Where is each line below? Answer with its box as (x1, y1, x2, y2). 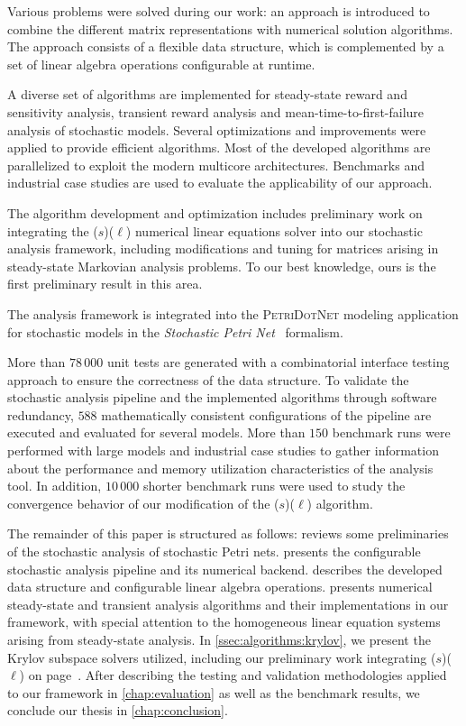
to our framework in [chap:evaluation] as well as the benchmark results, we (7, 683, 420, 702)
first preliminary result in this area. (7, 274, 203, 293)
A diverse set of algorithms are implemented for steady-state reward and (7, 85, 407, 104)
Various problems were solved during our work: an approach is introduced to (7, 2, 430, 20)
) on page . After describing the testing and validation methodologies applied (19, 666, 447, 685)
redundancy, (7, 405, 74, 424)
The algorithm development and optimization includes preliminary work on (7, 203, 423, 222)
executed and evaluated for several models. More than (7, 423, 306, 442)
